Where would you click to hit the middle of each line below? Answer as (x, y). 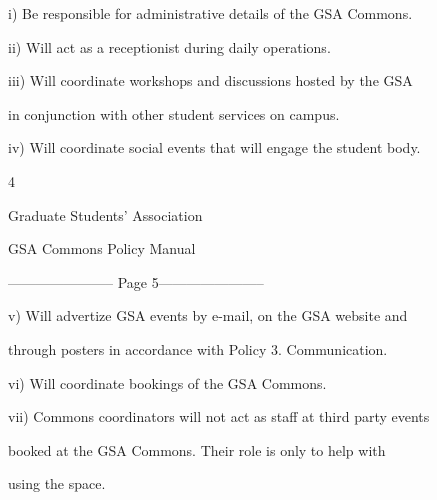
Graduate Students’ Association (105, 214)
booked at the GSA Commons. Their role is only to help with (197, 449)
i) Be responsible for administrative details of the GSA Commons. (210, 13)
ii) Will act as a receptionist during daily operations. (169, 46)
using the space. (57, 483)
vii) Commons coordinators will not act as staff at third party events (219, 416)
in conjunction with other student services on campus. (174, 113)
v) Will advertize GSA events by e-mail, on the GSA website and (208, 315)
